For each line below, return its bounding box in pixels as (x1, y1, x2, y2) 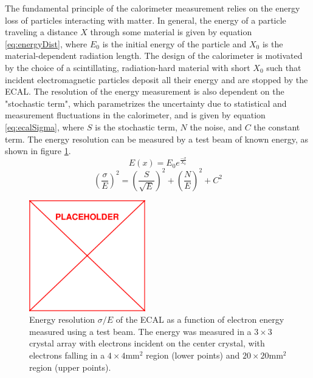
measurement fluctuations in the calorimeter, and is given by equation (5, 109, 266, 121)
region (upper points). (29, 360, 111, 373)
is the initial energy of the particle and (102, 37, 247, 50)
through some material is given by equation (90, 25, 252, 38)
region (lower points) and (146, 349, 240, 362)
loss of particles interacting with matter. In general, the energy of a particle (5, 13, 286, 26)
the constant (253, 120, 300, 133)
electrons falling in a (29, 349, 105, 362)
